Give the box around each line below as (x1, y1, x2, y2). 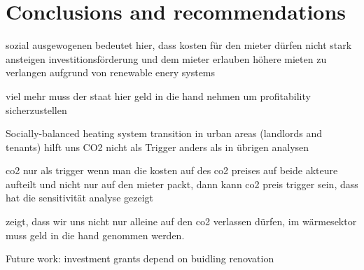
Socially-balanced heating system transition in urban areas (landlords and (6, 126, 323, 141)
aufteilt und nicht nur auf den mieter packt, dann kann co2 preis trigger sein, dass (6, 176, 358, 191)
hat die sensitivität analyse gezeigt (6, 190, 153, 205)
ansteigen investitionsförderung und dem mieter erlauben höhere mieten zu (6, 51, 327, 66)
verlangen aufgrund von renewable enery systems (6, 65, 216, 80)
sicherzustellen (6, 102, 67, 117)
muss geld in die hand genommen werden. (6, 227, 185, 242)
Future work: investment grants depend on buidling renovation (6, 251, 274, 266)
